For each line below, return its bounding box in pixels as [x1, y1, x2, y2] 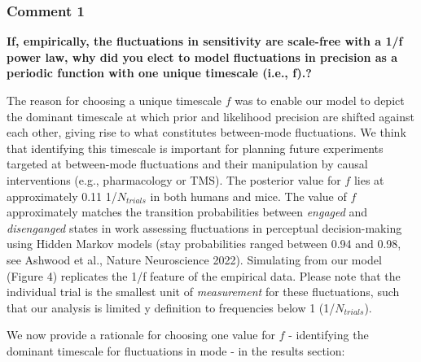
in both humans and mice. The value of [150, 187, 347, 204]
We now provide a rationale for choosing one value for [7, 326, 276, 343]
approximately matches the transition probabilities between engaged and [7, 203, 368, 220]
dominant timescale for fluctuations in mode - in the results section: [7, 342, 345, 359]
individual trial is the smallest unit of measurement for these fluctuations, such [7, 283, 400, 300]
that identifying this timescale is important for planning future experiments [7, 139, 384, 156]
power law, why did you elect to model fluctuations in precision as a [7, 48, 398, 65]
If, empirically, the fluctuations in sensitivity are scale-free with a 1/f [7, 33, 403, 50]
